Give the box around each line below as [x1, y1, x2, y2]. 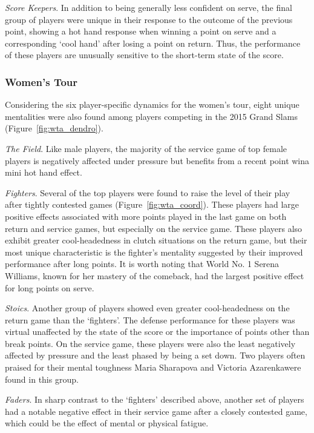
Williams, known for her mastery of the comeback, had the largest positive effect [5, 269, 304, 282]
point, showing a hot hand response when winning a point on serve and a [5, 25, 276, 38]
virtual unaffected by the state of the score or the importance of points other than [5, 325, 310, 338]
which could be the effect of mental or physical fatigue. [5, 417, 209, 429]
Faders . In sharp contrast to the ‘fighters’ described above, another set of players [5, 393, 304, 406]
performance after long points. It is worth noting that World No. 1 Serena [5, 257, 280, 270]
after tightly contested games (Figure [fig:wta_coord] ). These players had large [5, 198, 299, 211]
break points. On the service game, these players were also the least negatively [5, 337, 296, 349]
